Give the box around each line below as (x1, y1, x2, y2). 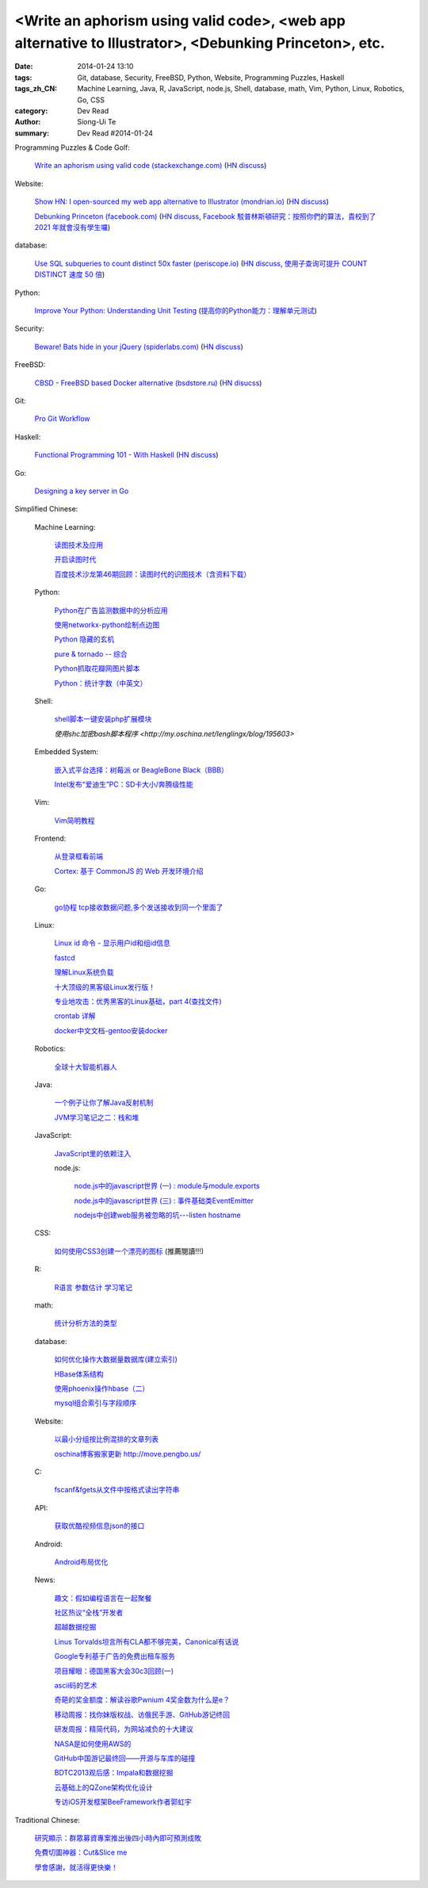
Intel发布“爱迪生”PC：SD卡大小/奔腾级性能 (54, 779, 193, 789)
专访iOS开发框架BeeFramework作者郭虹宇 (54, 1797, 192, 1807)
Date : (14, 62, 33, 71)
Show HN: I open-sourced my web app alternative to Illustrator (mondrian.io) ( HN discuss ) (34, 197, 329, 206)
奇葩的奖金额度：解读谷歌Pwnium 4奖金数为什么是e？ (54, 1695, 230, 1705)
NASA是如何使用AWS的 (54, 1739, 132, 1748)
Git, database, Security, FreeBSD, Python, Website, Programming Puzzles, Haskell (77, 72, 345, 82)
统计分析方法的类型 (54, 1319, 117, 1328)
